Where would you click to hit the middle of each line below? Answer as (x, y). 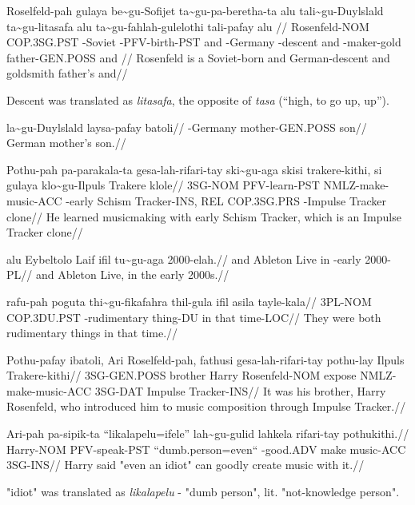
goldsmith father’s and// (67, 73)
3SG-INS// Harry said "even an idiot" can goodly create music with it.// (186, 465)
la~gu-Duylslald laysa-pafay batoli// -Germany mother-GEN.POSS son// (187, 127)
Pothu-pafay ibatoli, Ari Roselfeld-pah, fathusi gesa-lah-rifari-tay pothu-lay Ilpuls (206, 359)
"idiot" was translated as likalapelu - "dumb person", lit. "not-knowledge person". (203, 491)
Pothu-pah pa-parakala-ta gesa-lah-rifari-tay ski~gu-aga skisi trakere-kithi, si (194, 169)
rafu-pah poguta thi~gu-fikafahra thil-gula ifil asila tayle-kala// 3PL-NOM (189, 301)
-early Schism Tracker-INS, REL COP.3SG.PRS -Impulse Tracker (226, 200)
